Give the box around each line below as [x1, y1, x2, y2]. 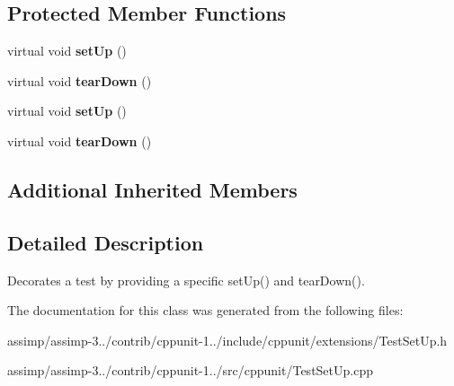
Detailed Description [7, 228, 204, 256]
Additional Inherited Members [7, 175, 298, 203]
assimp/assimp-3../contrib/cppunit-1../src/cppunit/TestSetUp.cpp [7, 361, 373, 380]
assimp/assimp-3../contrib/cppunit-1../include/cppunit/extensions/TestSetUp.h [7, 330, 448, 349]
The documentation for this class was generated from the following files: [7, 301, 404, 320]
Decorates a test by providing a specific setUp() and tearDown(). [7, 270, 365, 289]
